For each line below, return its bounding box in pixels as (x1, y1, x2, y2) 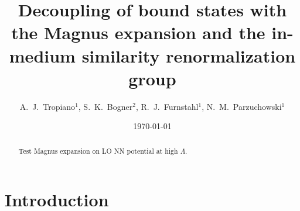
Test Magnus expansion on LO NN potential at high (18, 146, 178, 155)
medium (9, 43, 76, 67)
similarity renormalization (81, 43, 296, 67)
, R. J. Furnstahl (135, 100, 199, 112)
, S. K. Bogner (78, 100, 133, 112)
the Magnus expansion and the (11, 20, 265, 44)
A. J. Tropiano (19, 100, 76, 112)
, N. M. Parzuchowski (202, 100, 282, 112)
